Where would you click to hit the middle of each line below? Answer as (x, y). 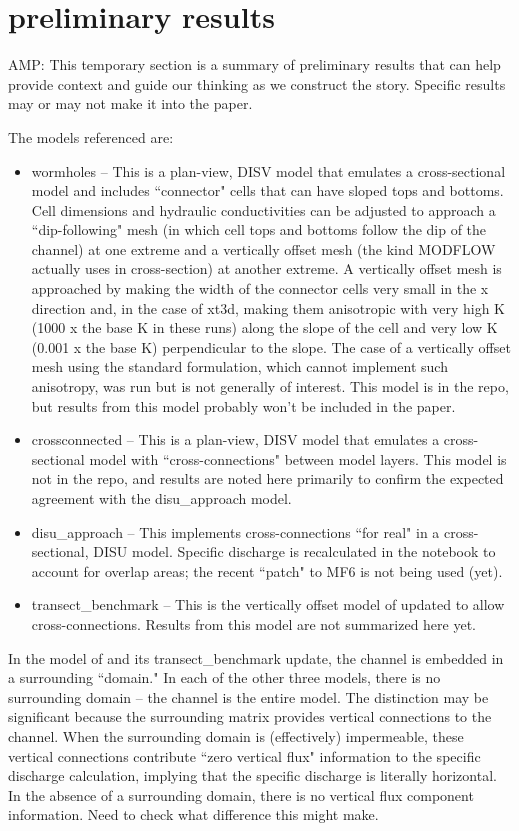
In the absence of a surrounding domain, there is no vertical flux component (241, 794)
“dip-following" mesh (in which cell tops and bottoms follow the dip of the (259, 229)
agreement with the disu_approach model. (161, 498)
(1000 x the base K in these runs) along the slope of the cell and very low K (264, 327)
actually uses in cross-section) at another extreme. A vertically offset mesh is (266, 268)
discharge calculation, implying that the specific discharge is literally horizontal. (252, 775)
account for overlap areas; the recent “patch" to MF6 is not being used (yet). (267, 570)
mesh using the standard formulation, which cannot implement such (239, 366)
